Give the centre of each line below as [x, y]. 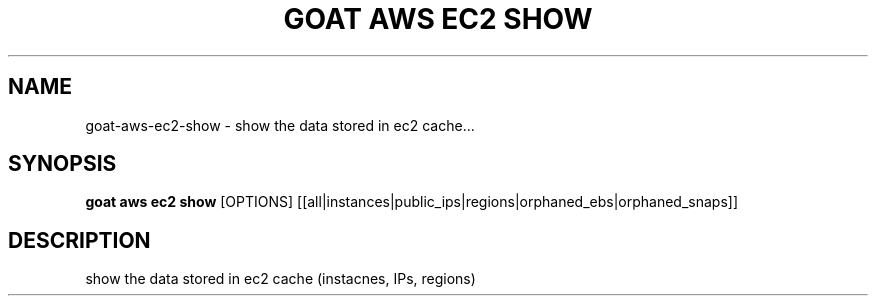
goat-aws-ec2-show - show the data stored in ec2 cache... [280, 125]
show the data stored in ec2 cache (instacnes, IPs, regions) [280, 279]
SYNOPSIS [62, 164]
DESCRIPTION [79, 240]
